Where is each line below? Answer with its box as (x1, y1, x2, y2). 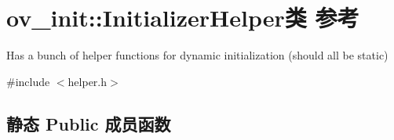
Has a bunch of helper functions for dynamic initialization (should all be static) (6, 47, 389, 63)
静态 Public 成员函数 (6, 111, 171, 135)
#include (6, 73, 50, 89)
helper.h (67, 73, 108, 89)
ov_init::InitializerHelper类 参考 (6, 2, 359, 34)
